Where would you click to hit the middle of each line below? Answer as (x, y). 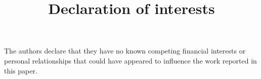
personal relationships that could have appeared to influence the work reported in (130, 60)
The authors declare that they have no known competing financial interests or (125, 51)
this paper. (21, 70)
